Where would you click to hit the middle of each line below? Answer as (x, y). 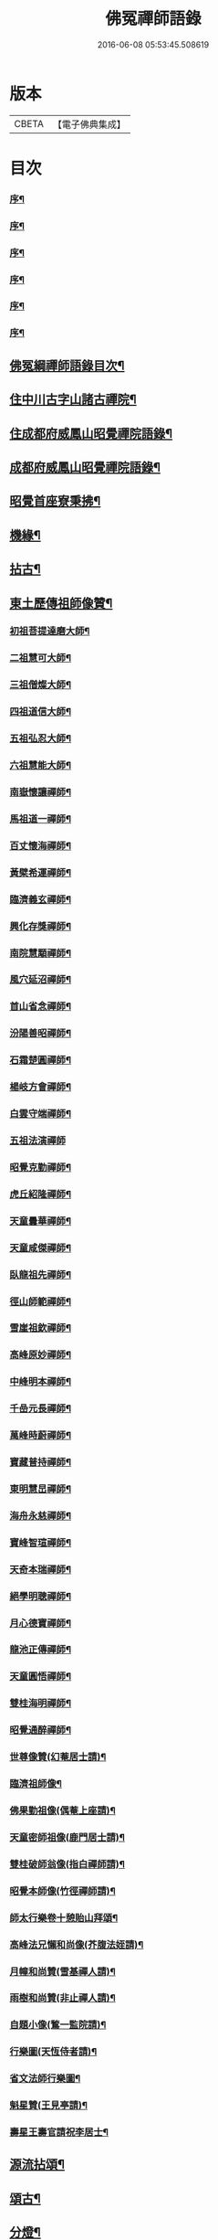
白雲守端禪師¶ (40, 1114)
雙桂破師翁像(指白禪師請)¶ (67, 1863)
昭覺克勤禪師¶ (40, 1167)
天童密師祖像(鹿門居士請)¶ (67, 1837)
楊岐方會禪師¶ (40, 1087)
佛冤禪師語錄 (153, 19)
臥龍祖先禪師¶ (40, 1274)
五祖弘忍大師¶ (40, 738)
